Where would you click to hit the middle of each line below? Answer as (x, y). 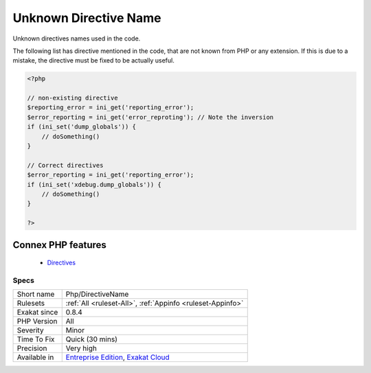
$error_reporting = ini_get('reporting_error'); (111, 175)
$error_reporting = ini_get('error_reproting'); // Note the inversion (150, 117)
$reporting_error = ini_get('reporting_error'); (111, 108)
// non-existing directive (72, 98)
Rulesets (31, 304)
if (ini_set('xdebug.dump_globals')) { (94, 184)
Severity (30, 330)
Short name (36, 294)
